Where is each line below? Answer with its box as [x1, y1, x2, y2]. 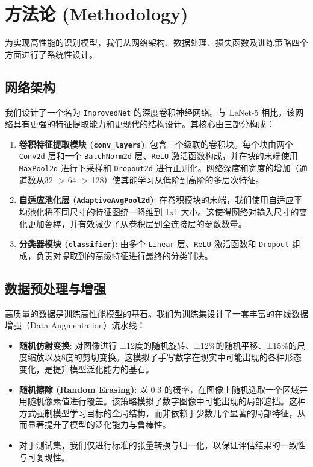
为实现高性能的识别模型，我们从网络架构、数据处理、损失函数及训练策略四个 [5, 36, 308, 49]
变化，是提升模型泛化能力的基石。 [19, 363, 154, 375]
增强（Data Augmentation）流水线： [5, 319, 146, 331]
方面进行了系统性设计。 [5, 48, 98, 60]
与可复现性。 [19, 450, 70, 463]
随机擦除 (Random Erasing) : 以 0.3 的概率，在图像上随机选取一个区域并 [19, 383, 308, 395]
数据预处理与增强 [5, 278, 106, 297]
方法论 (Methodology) [5, 1, 188, 26]
